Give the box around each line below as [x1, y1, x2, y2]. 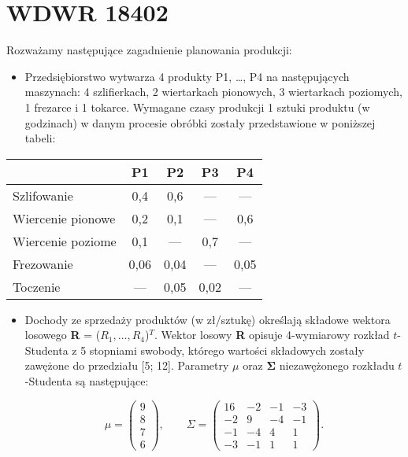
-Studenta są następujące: [24, 373, 149, 389]
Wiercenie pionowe [13, 208, 116, 227]
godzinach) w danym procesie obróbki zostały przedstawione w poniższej [24, 114, 376, 131]
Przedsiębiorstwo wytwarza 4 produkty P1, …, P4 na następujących [24, 68, 350, 84]
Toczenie [13, 277, 61, 296]
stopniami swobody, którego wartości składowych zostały [89, 341, 365, 358]
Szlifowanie [13, 186, 73, 205]
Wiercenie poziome [13, 231, 117, 250]
